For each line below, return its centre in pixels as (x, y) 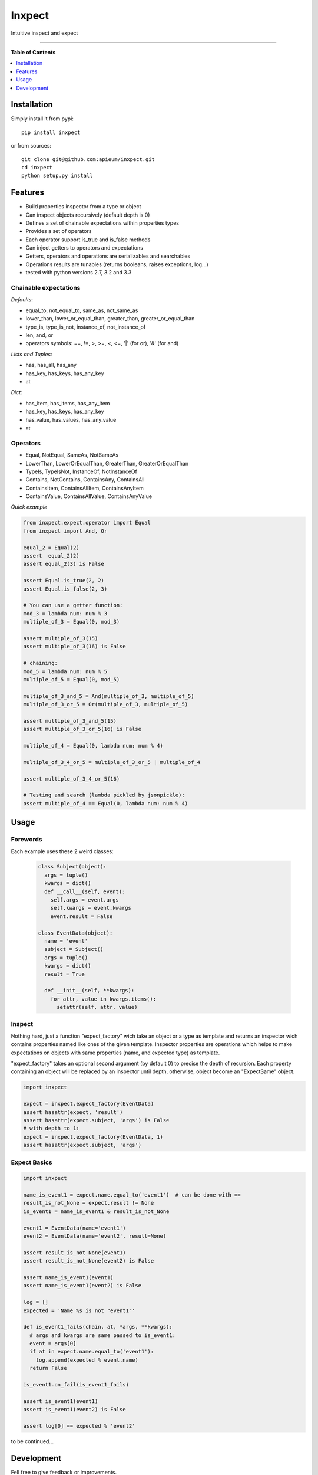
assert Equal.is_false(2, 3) (65, 589)
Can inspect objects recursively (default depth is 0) (88, 215)
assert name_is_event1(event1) (69, 1277)
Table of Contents (33, 52)
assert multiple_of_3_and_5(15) (70, 721)
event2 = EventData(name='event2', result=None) (95, 1236)
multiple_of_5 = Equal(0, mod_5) (72, 679)
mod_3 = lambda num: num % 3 (65, 613)
